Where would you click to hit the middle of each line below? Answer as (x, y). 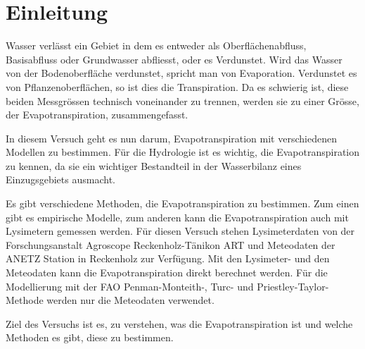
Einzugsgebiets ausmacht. (60, 179)
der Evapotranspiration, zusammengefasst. (97, 115)
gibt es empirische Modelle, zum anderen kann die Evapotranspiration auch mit (177, 217)
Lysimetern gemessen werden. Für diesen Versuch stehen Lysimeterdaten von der (180, 231)
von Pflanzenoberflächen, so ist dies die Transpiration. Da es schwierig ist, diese (177, 86)
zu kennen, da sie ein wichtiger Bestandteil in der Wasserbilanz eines (154, 165)
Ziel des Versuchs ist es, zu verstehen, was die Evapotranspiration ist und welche (179, 323)
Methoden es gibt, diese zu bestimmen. (90, 337)
